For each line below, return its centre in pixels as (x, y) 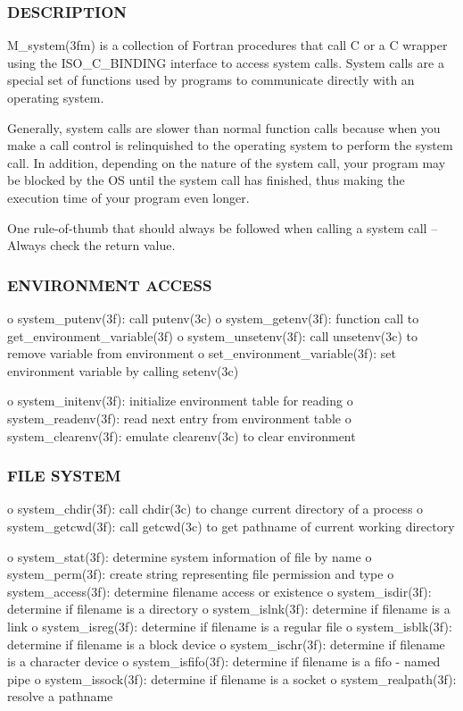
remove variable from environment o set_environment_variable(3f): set (202, 353)
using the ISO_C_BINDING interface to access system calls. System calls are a (226, 62)
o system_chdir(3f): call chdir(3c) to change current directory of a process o (215, 509)
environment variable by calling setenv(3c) (123, 370)
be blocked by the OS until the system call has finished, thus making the (206, 180)
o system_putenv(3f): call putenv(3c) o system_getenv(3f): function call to (213, 318)
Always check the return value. (91, 245)
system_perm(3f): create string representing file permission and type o (201, 574)
